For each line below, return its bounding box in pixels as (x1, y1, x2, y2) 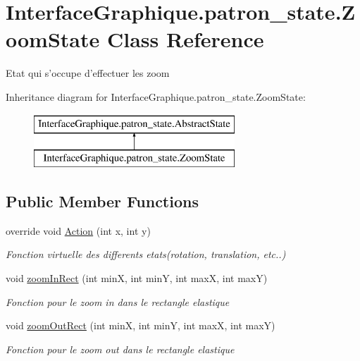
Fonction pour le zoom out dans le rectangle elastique (6, 341, 235, 356)
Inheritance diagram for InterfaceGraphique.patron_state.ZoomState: (6, 89, 306, 104)
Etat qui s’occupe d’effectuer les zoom (6, 66, 170, 80)
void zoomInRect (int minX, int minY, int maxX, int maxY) (6, 271, 268, 286)
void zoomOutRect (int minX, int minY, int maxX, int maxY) (6, 318, 275, 333)
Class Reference (106, 25, 264, 54)
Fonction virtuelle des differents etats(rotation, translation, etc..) (6, 247, 286, 262)
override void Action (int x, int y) (6, 223, 151, 238)
